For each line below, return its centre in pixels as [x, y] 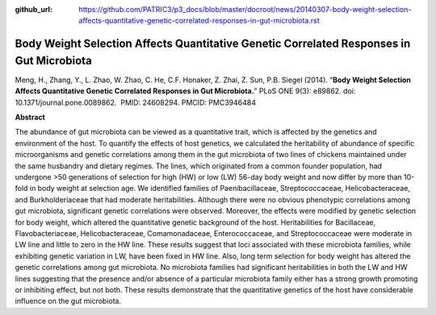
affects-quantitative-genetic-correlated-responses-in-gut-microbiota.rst [199, 21]
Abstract [30, 118]
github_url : [34, 9]
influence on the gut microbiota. [68, 301]
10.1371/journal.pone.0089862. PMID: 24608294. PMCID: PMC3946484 [135, 102]
